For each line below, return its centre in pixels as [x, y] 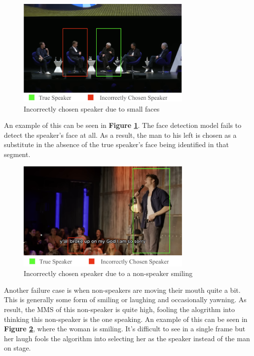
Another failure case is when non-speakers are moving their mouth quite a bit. [122, 290]
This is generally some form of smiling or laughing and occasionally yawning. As [125, 299]
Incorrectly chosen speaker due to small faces [92, 108]
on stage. [18, 348]
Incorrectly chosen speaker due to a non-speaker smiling [108, 273]
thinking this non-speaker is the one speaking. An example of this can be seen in [126, 319]
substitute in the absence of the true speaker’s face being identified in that [116, 144]
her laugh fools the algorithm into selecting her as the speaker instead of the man [127, 338]
